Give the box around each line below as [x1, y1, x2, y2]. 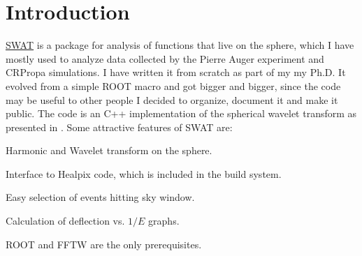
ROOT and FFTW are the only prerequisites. [6, 236, 202, 251]
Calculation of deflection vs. [6, 213, 125, 228]
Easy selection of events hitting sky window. [6, 190, 195, 204]
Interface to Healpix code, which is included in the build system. [6, 166, 282, 181]
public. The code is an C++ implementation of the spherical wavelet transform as [6, 106, 357, 121]
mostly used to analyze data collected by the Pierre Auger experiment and [6, 51, 324, 66]
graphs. [148, 213, 180, 228]
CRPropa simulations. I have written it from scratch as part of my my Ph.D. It [6, 65, 346, 80]
